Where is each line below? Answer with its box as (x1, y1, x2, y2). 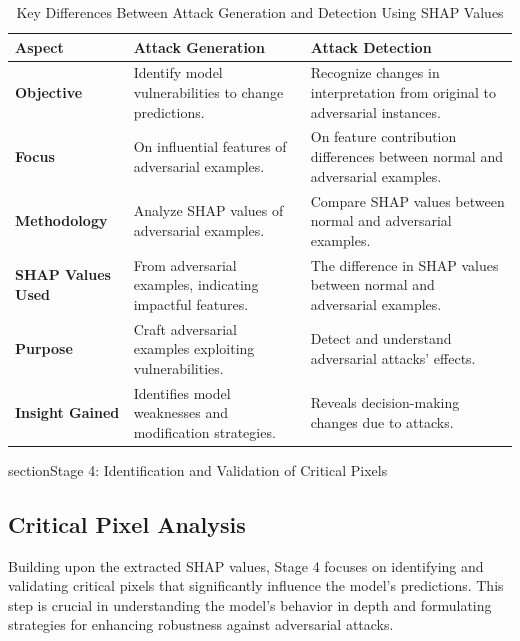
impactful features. (133, 293, 249, 314)
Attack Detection (310, 36, 432, 57)
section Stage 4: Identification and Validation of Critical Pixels (8, 459, 388, 480)
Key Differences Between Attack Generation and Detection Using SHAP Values (16, 2, 504, 22)
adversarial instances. (310, 101, 441, 122)
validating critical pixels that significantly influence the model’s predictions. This (8, 575, 504, 596)
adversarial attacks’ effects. (310, 347, 476, 368)
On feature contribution (310, 126, 457, 147)
